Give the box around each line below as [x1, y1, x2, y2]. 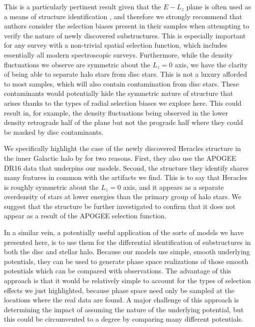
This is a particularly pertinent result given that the [4, 1, 161, 11]
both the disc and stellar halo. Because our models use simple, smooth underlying [4, 246, 250, 257]
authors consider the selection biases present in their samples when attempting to [4, 21, 249, 31]
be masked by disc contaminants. [4, 126, 104, 137]
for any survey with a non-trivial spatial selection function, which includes [4, 40, 227, 50]
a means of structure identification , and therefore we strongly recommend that [4, 11, 242, 21]
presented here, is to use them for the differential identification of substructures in [4, 237, 251, 247]
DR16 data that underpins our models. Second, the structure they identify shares [4, 162, 249, 173]
